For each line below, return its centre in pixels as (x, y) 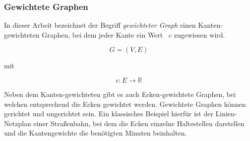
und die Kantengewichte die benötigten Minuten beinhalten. (95, 133)
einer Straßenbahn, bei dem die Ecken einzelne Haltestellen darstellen (139, 123)
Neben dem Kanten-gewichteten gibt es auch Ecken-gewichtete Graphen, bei (120, 94)
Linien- (226, 114)
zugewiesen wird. (199, 34)
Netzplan (18, 123)
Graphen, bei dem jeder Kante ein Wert (102, 34)
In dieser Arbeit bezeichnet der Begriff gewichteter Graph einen (100, 25)
